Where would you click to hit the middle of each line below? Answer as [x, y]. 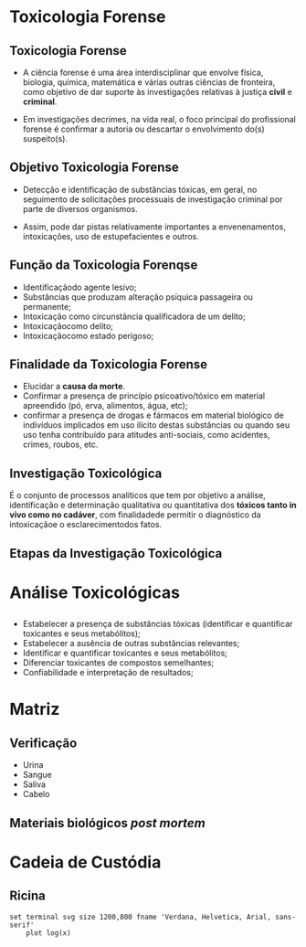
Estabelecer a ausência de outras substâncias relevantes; [131, 644]
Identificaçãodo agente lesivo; [79, 287]
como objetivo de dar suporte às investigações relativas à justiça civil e [157, 92]
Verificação [43, 743]
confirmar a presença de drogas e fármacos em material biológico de [153, 415]
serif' [22, 925]
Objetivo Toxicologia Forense [95, 168]
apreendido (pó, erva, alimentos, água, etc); [105, 406]
